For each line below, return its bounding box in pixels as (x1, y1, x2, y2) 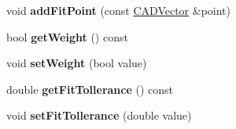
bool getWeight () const (6, 28, 128, 45)
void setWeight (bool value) (6, 55, 147, 71)
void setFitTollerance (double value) (6, 107, 192, 124)
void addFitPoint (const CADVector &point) (6, 2, 231, 18)
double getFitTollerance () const (6, 81, 174, 97)
